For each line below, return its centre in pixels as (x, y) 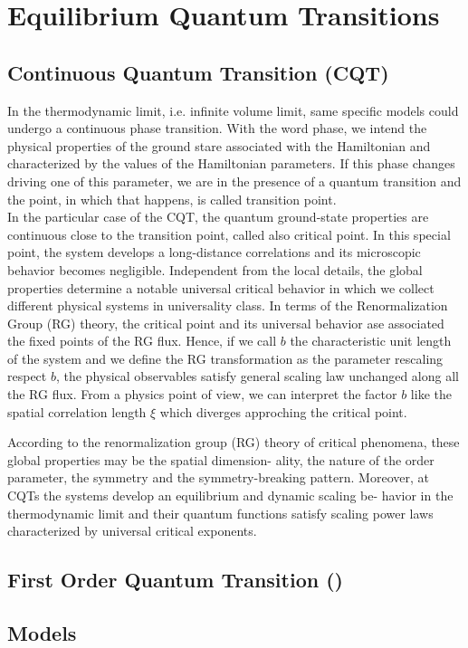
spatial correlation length (77, 411)
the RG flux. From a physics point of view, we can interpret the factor (202, 394)
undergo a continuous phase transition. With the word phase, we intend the (217, 128)
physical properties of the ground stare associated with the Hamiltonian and (219, 145)
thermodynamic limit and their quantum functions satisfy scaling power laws (220, 513)
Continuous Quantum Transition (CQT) (198, 72)
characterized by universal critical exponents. (132, 531)
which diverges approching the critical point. (283, 411)
